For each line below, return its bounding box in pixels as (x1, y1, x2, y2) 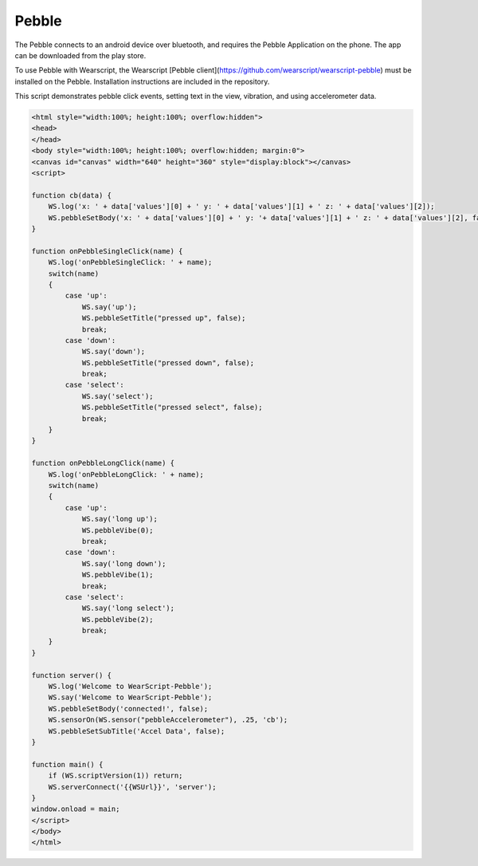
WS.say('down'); (81, 347, 146, 356)
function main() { (31, 760, 104, 769)
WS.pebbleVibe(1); (81, 570, 155, 580)
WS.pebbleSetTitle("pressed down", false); (81, 358, 255, 367)
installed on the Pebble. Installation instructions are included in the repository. (14, 77, 270, 86)
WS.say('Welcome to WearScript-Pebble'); (48, 693, 213, 702)
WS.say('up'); (81, 302, 137, 311)
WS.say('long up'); (81, 514, 159, 524)
